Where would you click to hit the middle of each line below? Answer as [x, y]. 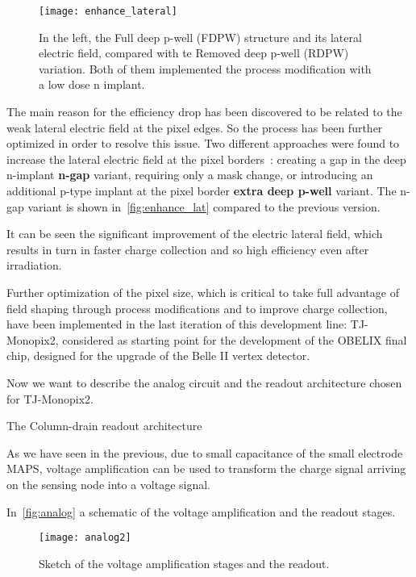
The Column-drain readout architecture [104, 426]
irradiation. [34, 265]
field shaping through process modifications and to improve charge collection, [197, 308]
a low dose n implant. [92, 84]
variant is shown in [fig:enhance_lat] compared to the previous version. [204, 206]
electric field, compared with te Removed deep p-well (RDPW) [194, 53]
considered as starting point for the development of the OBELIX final [235, 339]
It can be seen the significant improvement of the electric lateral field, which [195, 234]
